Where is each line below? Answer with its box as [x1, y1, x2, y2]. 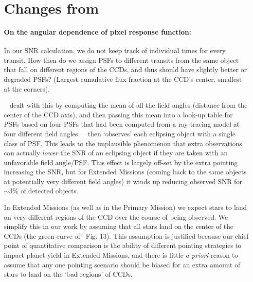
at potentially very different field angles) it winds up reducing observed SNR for [4, 176, 242, 186]
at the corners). [4, 83, 50, 94]
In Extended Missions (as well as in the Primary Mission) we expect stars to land [4, 202, 247, 212]
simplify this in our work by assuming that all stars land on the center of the [4, 221, 234, 231]
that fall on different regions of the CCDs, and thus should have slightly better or [4, 64, 247, 75]
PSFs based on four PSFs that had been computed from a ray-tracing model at [4, 119, 240, 129]
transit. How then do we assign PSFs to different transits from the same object [4, 55, 239, 65]
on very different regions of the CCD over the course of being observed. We [4, 211, 228, 222]
